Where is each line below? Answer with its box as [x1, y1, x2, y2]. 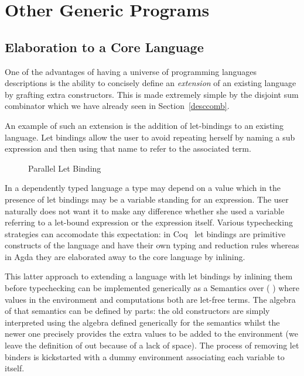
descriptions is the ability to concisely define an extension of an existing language [5, 77, 296, 89]
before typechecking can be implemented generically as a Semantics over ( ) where [5, 282, 300, 294]
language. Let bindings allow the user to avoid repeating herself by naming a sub [5, 131, 295, 143]
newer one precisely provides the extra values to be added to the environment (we [5, 327, 298, 340]
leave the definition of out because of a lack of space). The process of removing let [5, 339, 299, 351]
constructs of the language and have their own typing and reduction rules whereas [5, 239, 299, 251]
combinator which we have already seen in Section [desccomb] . [5, 100, 230, 112]
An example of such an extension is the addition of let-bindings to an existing [5, 119, 284, 131]
